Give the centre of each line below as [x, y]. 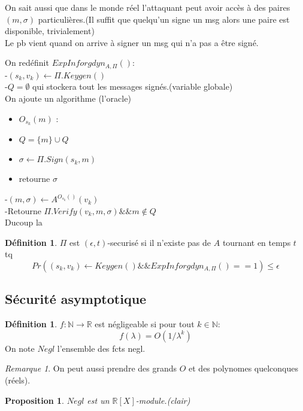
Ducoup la [24, 222]
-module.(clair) [163, 400]
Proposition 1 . [34, 400]
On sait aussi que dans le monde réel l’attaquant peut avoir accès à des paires [148, 7]
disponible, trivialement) [50, 31]
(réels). [18, 380]
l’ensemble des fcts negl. [101, 348]
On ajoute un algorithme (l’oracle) [68, 98]
